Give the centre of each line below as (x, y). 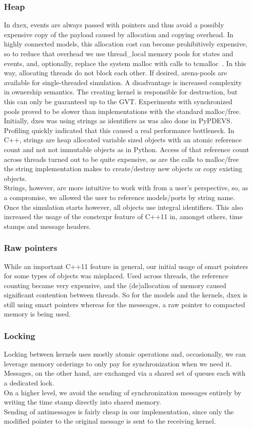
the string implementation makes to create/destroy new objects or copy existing (123, 169)
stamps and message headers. (48, 226)
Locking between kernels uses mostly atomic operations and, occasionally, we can (125, 354)
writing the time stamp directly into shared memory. (83, 402)
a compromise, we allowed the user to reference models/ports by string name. (120, 197)
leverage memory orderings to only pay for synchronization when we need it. (118, 363)
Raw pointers (31, 248)
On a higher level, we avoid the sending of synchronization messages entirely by (123, 392)
